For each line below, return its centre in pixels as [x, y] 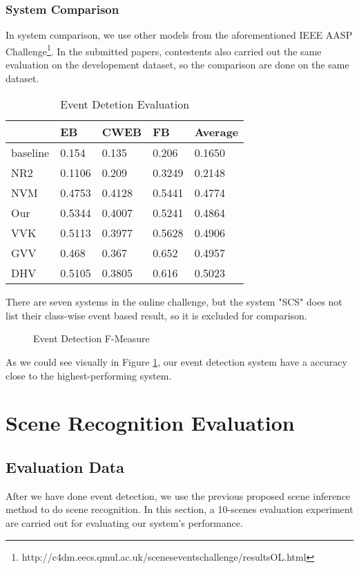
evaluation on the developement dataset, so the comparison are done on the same [177, 65]
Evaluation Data [65, 466]
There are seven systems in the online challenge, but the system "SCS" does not [174, 302]
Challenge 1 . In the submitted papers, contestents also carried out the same [164, 50]
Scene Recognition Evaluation [150, 423]
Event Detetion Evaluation [125, 104]
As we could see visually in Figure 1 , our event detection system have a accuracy [176, 362]
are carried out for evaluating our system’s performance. [124, 522]
